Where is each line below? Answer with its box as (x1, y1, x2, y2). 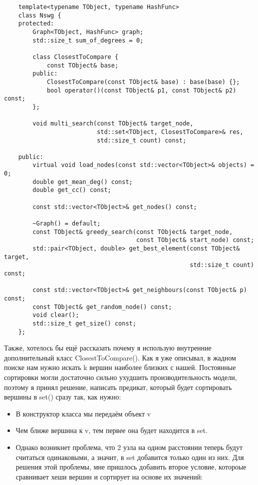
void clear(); (32, 311, 79, 319)
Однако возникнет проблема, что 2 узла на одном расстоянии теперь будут (15, 442, 243, 452)
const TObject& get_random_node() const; (32, 303, 172, 310)
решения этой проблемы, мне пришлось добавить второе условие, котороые (15, 461, 247, 472)
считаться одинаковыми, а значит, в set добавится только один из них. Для (15, 451, 244, 462)
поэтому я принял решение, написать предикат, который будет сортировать (4, 381, 232, 392)
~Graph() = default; (32, 220, 101, 227)
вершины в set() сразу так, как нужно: (4, 391, 121, 402)
